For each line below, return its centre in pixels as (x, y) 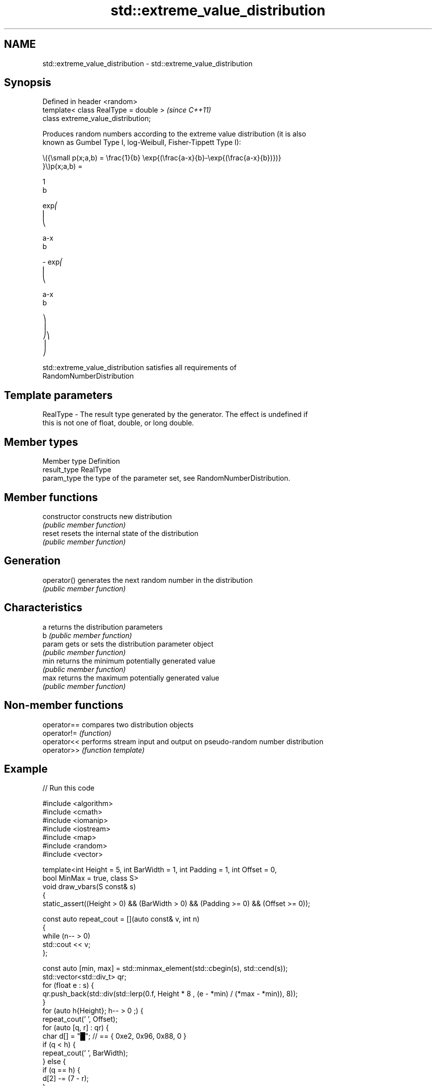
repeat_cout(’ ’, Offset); (80, 1019)
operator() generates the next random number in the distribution (148, 580)
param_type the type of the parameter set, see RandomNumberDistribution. (166, 478)
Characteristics (43, 608)
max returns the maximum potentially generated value (131, 678)
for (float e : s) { (68, 985)
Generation (32, 561)
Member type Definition (81, 461)
